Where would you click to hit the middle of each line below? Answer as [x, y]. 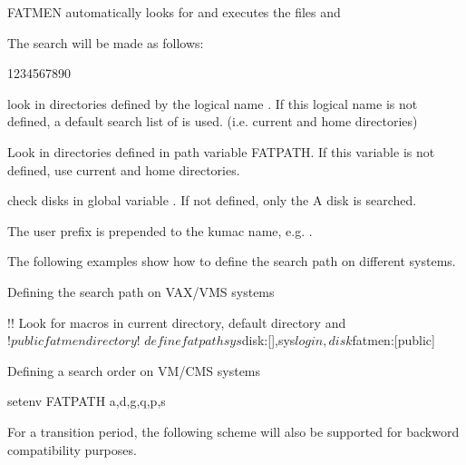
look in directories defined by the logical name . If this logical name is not [213, 103]
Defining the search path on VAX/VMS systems [141, 291]
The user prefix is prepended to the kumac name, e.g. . [160, 230]
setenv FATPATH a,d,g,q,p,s [87, 401]
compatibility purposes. [72, 449]
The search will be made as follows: [106, 42]
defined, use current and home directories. [124, 169]
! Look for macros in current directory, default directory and [178, 322]
